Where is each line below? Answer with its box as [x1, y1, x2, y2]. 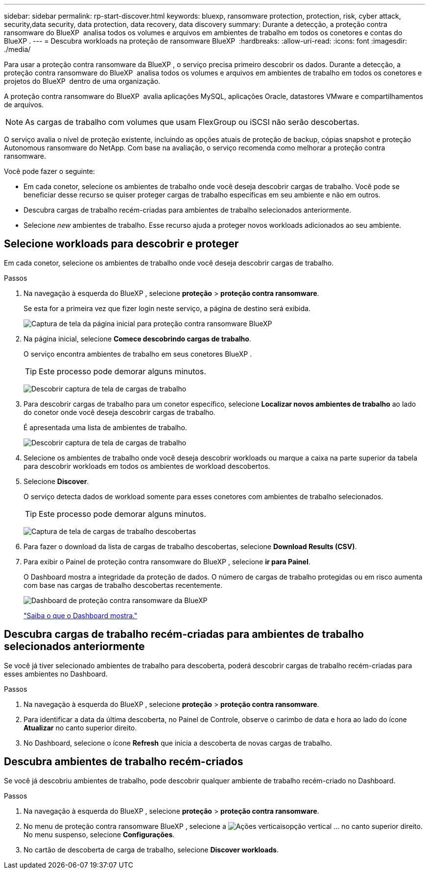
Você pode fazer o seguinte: [4, 167, 95, 175]
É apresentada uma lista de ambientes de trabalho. [24, 423, 187, 432]
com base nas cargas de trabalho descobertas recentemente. [24, 581, 223, 589]
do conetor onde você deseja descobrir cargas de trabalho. [24, 408, 215, 416]
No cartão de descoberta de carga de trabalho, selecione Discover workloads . [24, 845, 279, 854]
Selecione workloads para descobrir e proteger [4, 238, 239, 250]
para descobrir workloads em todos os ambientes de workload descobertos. [24, 461, 270, 470]
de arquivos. [4, 100, 44, 109]
